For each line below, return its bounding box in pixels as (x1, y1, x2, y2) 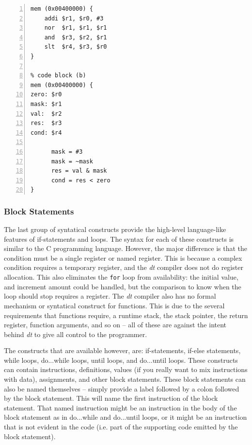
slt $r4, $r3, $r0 (44, 43, 107, 51)
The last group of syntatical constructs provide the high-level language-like (4, 224, 226, 234)
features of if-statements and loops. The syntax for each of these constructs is (4, 233, 234, 244)
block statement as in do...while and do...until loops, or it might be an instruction (4, 412, 247, 422)
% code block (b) (31, 72, 86, 79)
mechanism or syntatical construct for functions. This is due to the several (4, 300, 225, 310)
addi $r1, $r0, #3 (44, 15, 104, 22)
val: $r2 (31, 110, 62, 117)
